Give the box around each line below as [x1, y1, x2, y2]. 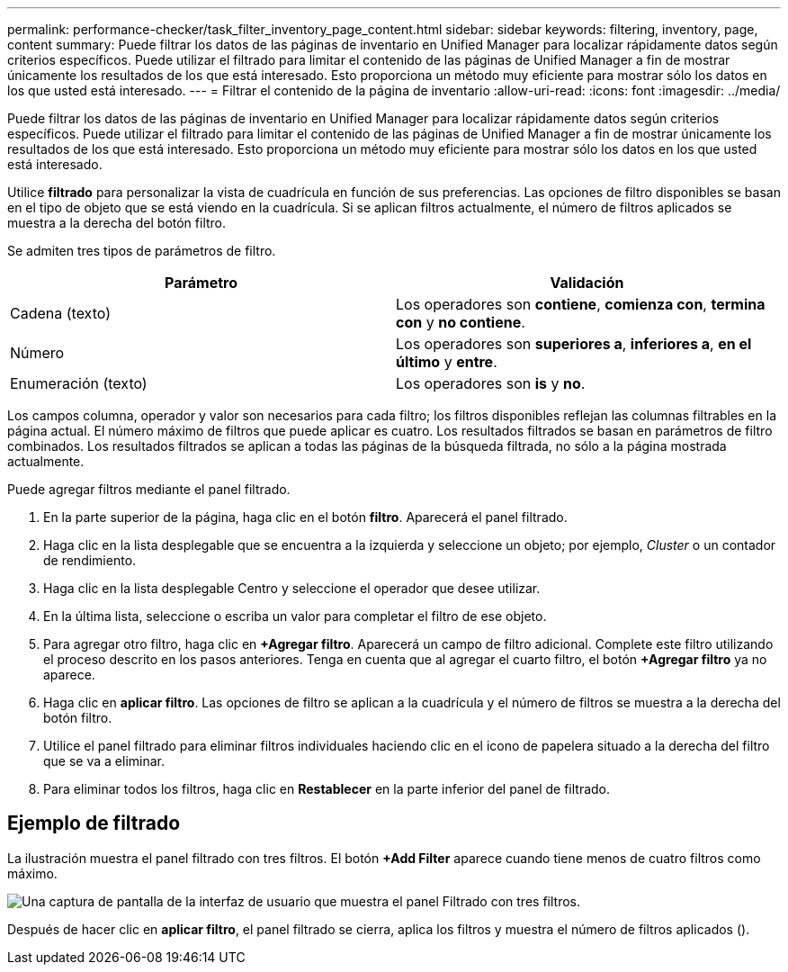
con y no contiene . [396, 313, 525, 331]
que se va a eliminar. [43, 753, 165, 769]
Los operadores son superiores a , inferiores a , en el [396, 335, 752, 353]
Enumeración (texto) [10, 374, 148, 392]
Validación [550, 274, 624, 292]
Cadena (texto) [10, 304, 111, 322]
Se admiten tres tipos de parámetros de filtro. [7, 243, 276, 258]
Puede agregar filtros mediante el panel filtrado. [7, 481, 291, 497]
